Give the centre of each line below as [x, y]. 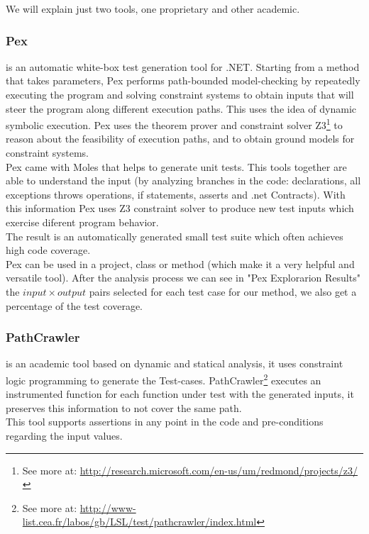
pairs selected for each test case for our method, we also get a [223, 291]
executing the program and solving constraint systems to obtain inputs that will [180, 94]
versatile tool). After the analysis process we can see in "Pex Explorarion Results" [183, 278]
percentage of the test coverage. [75, 305]
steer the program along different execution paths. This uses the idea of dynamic [181, 108]
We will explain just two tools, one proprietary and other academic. [153, 9]
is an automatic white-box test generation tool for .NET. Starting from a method [183, 66]
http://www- [108, 507]
